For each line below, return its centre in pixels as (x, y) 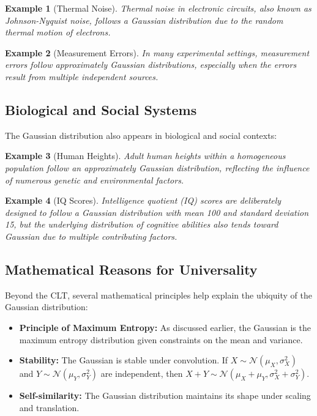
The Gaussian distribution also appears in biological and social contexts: (141, 135)
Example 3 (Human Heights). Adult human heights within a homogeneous (145, 156)
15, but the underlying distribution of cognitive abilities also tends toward (142, 224)
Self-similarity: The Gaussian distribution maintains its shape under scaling (165, 396)
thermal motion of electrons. (58, 32)
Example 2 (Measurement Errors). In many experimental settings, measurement (157, 52)
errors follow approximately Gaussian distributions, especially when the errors (151, 65)
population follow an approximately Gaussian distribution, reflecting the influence (157, 167)
